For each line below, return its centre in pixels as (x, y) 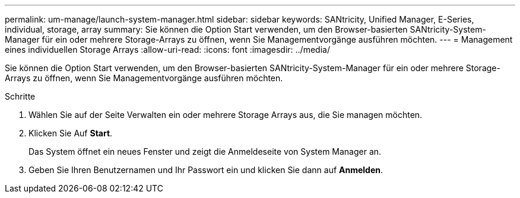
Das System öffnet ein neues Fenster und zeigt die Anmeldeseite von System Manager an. (205, 151)
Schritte (20, 96)
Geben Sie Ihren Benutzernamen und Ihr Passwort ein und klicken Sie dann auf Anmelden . (206, 170)
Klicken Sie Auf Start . (71, 133)
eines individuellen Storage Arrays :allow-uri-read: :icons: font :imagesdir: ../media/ (167, 49)
